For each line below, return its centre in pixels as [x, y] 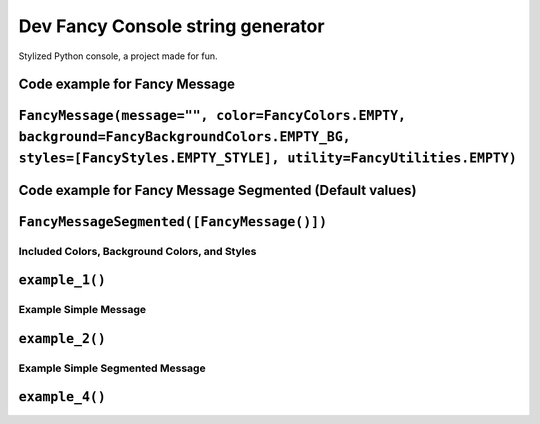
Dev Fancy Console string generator [171, 26]
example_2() [62, 338]
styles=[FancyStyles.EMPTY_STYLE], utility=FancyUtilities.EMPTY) [267, 158]
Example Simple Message [82, 310]
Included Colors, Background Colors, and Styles [137, 251]
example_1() [62, 280]
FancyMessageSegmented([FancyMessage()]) [173, 221]
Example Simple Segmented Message [112, 368]
